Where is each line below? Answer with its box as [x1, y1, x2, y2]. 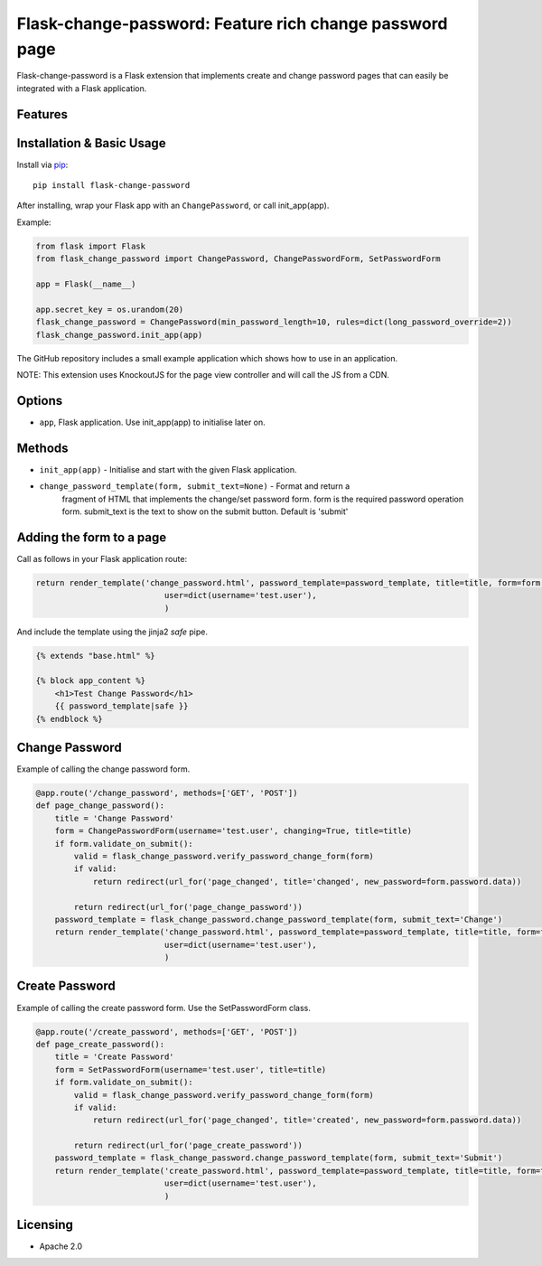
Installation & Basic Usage [16, 136, 166, 151]
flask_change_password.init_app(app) [35, 330, 203, 340]
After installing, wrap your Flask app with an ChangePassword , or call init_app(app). [16, 200, 330, 211]
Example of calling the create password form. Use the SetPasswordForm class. [16, 1002, 312, 1013]
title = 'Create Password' [54, 1052, 175, 1062]
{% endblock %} [35, 714, 103, 724]
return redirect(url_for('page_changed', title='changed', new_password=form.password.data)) [92, 877, 522, 886]
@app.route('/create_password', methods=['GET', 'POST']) [35, 1027, 298, 1036]
